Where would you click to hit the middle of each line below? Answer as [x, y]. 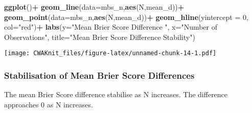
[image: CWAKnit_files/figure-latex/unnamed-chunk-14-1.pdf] [110, 53]
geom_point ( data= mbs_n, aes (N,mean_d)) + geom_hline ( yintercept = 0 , [126, 17]
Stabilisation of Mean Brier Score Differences [99, 75]
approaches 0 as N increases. [49, 104]
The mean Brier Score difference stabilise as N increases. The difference [116, 94]
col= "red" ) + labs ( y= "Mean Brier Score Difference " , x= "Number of [111, 27]
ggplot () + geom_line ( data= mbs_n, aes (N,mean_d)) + [94, 7]
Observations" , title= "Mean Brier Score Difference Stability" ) [100, 37]
